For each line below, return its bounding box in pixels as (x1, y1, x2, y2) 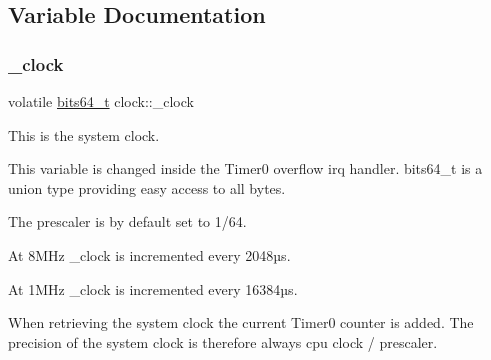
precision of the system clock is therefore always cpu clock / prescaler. (8, 331, 438, 352)
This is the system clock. (8, 124, 160, 145)
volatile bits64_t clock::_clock (8, 91, 194, 111)
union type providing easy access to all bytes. (8, 177, 286, 198)
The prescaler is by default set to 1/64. (8, 211, 247, 232)
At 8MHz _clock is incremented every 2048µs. (8, 244, 291, 265)
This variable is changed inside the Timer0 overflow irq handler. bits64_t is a (8, 158, 483, 179)
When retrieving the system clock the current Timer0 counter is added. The (8, 312, 474, 333)
